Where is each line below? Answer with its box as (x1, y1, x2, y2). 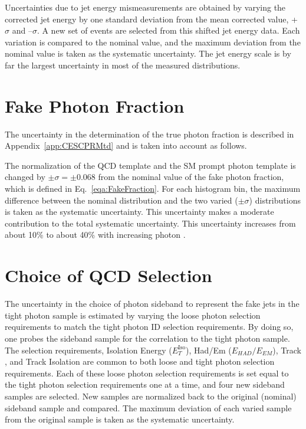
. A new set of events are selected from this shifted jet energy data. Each (37, 24, 300, 37)
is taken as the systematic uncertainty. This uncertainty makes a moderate (5, 205, 274, 218)
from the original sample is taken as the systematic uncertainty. (5, 413, 235, 425)
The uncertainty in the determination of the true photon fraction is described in (5, 127, 294, 140)
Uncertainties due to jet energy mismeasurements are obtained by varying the (5, 1, 286, 13)
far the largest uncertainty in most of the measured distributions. (5, 58, 241, 71)
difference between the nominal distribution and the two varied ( (5, 194, 238, 206)
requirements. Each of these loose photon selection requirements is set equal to (5, 366, 289, 379)
